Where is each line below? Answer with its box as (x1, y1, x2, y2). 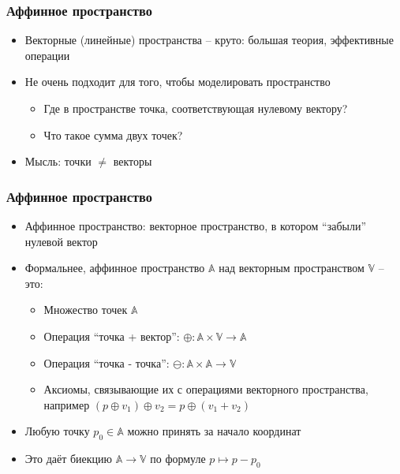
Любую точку (24, 423, 90, 439)
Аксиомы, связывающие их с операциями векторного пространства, (43, 381, 368, 397)
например (43, 396, 90, 412)
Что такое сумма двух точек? (43, 126, 183, 143)
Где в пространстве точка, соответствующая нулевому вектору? (43, 100, 348, 116)
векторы (113, 153, 152, 170)
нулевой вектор (24, 233, 98, 249)
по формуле (150, 450, 206, 467)
